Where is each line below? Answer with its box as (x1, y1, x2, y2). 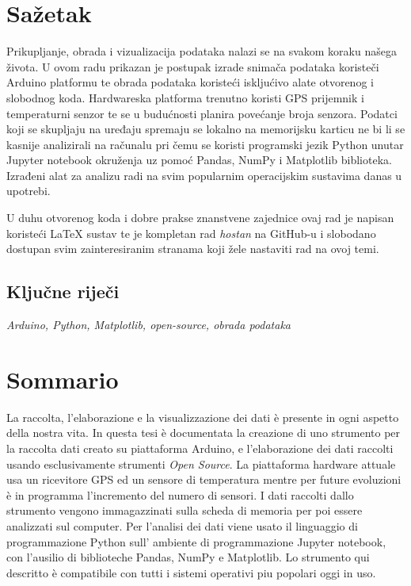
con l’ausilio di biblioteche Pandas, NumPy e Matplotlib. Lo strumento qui (6, 549, 370, 565)
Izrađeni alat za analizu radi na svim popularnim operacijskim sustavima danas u (6, 167, 402, 183)
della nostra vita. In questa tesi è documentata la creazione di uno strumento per (6, 424, 401, 441)
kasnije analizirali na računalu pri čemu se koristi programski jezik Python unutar (6, 136, 404, 152)
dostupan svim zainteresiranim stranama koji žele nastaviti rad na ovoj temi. (6, 240, 379, 257)
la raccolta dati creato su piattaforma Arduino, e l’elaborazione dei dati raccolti (6, 439, 394, 456)
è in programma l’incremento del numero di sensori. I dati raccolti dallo (6, 486, 354, 503)
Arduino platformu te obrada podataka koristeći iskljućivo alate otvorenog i (6, 74, 374, 90)
